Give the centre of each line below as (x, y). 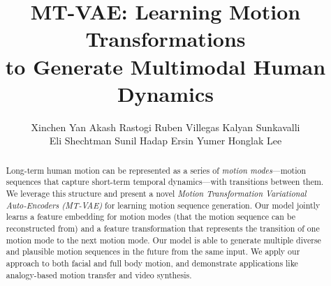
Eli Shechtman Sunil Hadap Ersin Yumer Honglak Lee (165, 141)
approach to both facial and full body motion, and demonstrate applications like (152, 263)
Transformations (165, 39)
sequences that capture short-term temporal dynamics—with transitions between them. (165, 182)
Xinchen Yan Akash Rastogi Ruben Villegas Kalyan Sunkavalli (165, 127)
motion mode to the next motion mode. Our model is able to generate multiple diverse (163, 240)
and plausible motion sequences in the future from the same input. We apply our (153, 251)
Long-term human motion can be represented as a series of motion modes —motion (156, 170)
